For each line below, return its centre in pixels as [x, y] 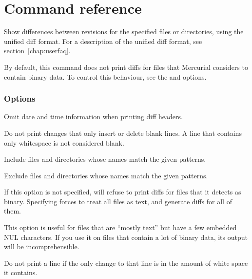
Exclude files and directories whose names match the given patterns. [106, 175]
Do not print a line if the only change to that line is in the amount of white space [126, 263]
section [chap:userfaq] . [37, 51]
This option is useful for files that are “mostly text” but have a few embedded [120, 227]
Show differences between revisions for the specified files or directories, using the [124, 32]
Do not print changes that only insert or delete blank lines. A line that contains [123, 133]
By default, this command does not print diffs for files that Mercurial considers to [126, 67]
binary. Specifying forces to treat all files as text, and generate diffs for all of [118, 201]
